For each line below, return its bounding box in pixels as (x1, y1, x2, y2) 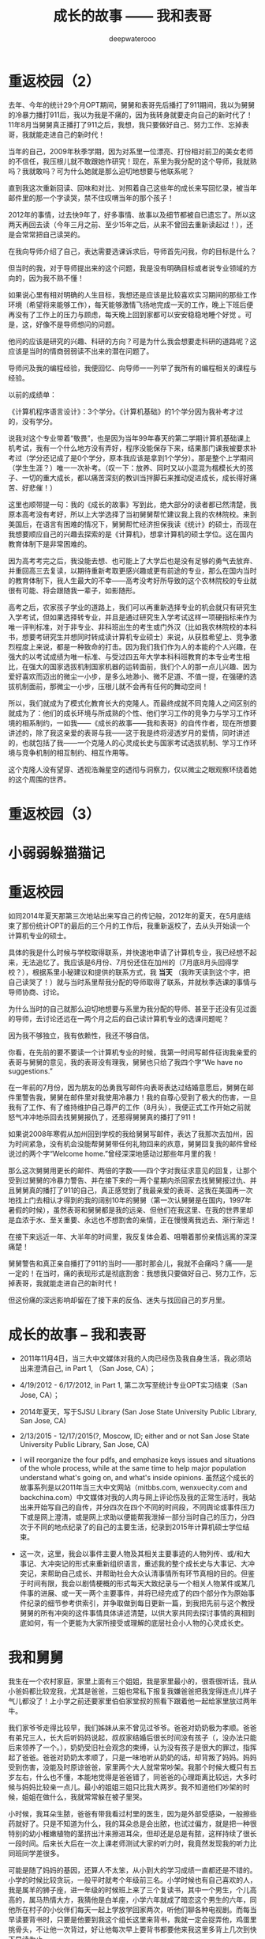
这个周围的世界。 (14, 774, 71, 784)
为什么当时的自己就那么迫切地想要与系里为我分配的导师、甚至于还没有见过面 (8, 1004, 257, 1013)
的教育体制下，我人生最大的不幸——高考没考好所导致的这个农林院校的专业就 (8, 575, 257, 585)
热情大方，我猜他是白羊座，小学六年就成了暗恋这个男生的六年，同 (42, 1895, 257, 1904)
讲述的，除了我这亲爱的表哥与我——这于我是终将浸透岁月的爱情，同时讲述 (8, 728, 250, 737)
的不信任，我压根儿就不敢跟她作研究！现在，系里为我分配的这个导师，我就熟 (8, 156, 257, 166)
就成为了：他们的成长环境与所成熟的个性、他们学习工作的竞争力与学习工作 (8, 708, 250, 718)
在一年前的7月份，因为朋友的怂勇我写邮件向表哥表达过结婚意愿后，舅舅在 (8, 1083, 247, 1092)
